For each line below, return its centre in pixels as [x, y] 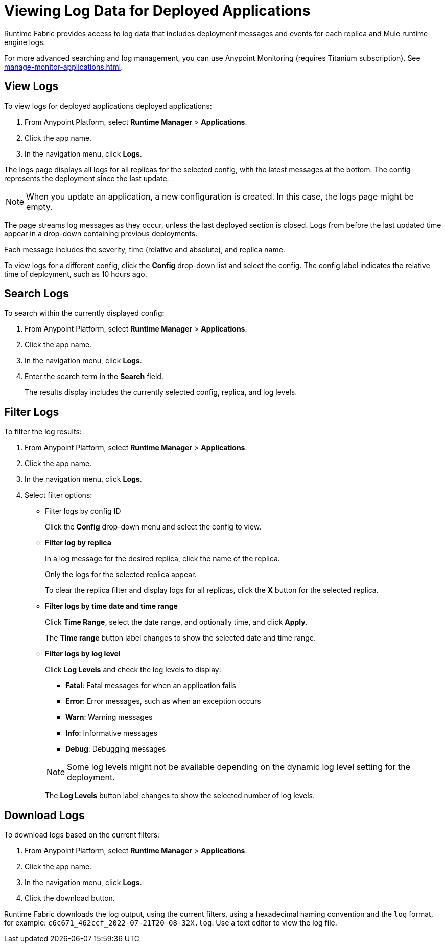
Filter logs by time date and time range [111, 606]
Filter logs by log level [83, 654]
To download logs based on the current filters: [82, 835]
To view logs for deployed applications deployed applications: [108, 106]
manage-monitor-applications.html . [64, 67]
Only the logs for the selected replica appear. [121, 575]
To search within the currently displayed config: [84, 313]
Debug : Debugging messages [116, 749]
